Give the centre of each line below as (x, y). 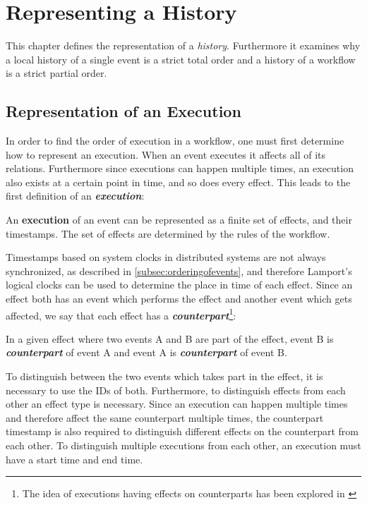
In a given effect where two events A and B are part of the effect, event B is (170, 338)
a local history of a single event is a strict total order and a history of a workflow (181, 59)
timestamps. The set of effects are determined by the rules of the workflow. (168, 233)
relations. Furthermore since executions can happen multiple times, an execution (180, 168)
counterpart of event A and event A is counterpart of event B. (146, 352)
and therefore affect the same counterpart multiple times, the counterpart (165, 417)
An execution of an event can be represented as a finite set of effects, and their (179, 220)
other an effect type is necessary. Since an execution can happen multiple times (177, 404)
